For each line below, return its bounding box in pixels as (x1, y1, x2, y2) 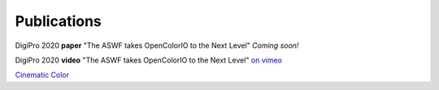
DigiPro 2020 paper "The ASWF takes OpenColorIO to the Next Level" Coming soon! (15, 41, 299, 50)
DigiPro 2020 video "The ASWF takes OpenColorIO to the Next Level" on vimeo (15, 55, 282, 65)
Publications (15, 12, 102, 30)
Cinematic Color (15, 70, 69, 80)
